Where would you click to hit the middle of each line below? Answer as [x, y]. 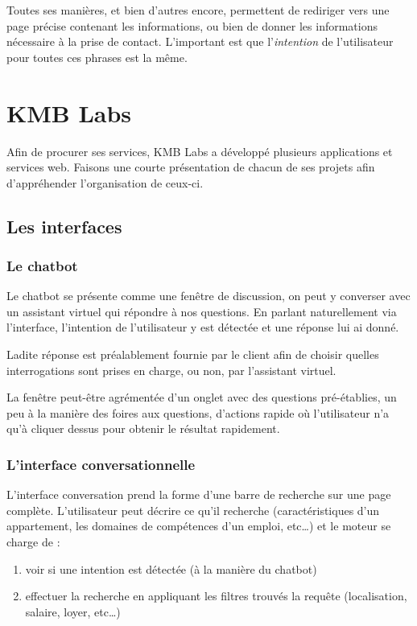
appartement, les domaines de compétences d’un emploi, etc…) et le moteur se [199, 526]
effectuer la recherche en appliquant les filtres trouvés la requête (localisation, [216, 596]
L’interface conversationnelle [101, 464]
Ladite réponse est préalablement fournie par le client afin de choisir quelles [193, 354]
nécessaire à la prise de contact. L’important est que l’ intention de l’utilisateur [200, 41]
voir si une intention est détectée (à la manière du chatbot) [171, 568]
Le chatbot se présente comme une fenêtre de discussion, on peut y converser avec [208, 296]
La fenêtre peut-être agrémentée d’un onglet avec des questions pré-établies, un [202, 397]
